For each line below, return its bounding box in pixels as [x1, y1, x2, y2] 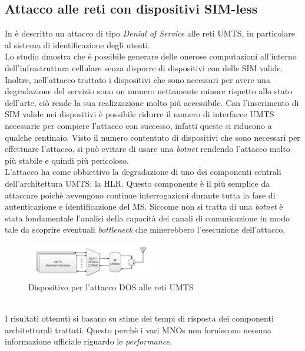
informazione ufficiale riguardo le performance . [5, 335, 172, 347]
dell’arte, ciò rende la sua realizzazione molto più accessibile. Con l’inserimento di [5, 96, 299, 108]
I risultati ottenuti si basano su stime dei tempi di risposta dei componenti [5, 312, 274, 324]
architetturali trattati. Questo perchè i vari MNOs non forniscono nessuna [5, 323, 271, 336]
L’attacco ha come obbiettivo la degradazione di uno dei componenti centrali [5, 165, 281, 178]
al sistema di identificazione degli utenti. [5, 38, 150, 51]
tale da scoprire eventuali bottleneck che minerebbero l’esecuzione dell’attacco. [5, 223, 286, 236]
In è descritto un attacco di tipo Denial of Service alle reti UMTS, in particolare [5, 27, 295, 39]
